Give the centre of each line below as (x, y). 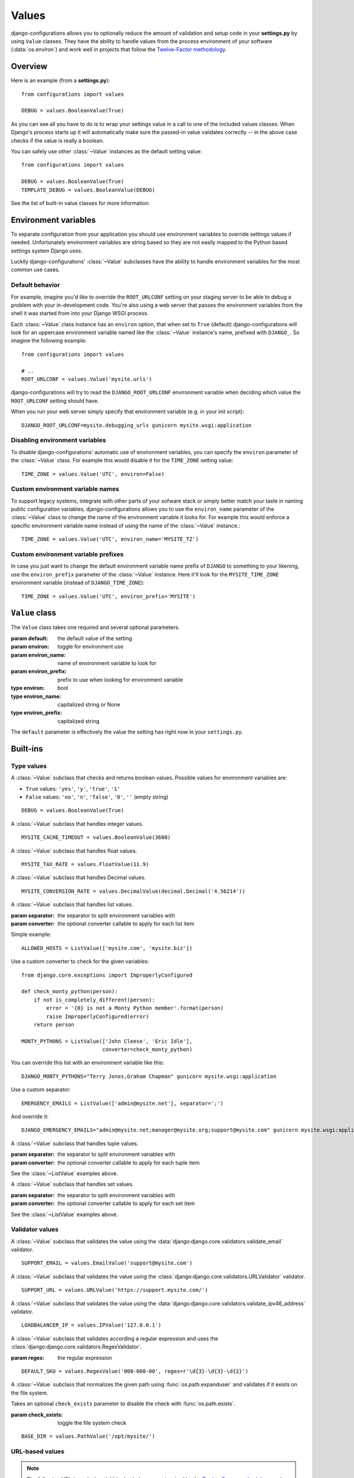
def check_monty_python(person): (70, 991)
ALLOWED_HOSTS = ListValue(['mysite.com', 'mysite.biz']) (107, 948)
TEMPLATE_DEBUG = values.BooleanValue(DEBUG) (88, 190)
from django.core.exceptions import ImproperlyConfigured (107, 975)
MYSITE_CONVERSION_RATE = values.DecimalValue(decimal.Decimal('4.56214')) (133, 891)
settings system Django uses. (47, 251)
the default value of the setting (95, 638)
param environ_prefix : (39, 672)
